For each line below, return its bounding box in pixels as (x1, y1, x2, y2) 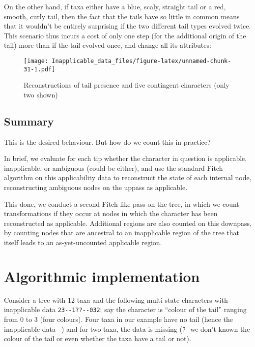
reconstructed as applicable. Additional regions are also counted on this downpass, (4, 218, 252, 228)
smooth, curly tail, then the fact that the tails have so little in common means (4, 11, 240, 21)
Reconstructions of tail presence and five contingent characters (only (24, 80, 229, 90)
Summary (4, 113, 54, 128)
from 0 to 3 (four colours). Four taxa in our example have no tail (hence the (4, 314, 233, 324)
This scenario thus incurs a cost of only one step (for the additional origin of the (4, 30, 246, 40)
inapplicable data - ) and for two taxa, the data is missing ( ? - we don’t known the (4, 323, 250, 334)
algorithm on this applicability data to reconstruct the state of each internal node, (4, 172, 252, 183)
